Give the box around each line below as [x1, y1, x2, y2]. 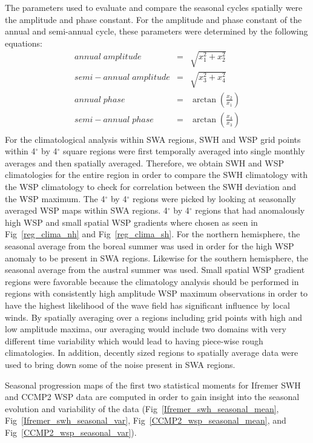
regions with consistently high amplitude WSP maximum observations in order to [5, 287, 308, 300]
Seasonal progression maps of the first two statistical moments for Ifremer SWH [5, 378, 301, 391]
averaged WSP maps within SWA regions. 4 [5, 204, 168, 217]
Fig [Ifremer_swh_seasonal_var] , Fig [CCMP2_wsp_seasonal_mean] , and [5, 414, 286, 427]
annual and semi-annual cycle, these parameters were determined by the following [5, 25, 308, 38]
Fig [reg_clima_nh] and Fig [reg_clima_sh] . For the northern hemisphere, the [5, 228, 300, 240]
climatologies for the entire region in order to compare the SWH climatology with [5, 168, 308, 181]
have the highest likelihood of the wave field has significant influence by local [5, 298, 290, 311]
